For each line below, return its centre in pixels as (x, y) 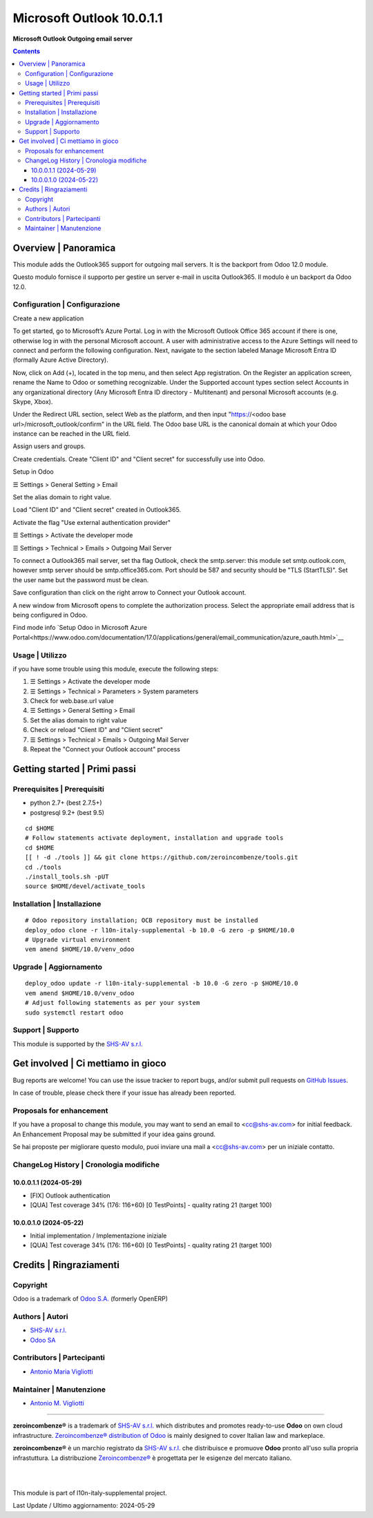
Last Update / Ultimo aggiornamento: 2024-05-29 (84, 1506)
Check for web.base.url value (72, 701)
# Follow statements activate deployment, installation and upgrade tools (154, 838)
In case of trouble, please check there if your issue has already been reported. (124, 1093)
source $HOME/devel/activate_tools (85, 886)
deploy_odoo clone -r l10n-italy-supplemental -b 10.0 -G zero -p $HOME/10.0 (160, 930)
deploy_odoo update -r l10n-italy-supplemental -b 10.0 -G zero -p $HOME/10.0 (162, 983)
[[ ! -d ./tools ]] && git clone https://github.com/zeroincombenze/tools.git (162, 857)
